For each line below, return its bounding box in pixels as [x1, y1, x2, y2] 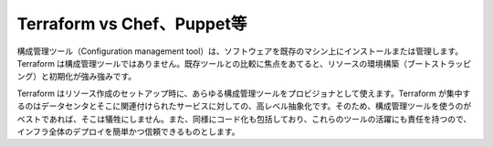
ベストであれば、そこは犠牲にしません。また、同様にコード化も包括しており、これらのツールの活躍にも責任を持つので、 [16, 113, 472, 124]
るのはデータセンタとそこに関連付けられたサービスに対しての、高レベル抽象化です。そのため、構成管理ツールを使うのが [16, 100, 472, 111]
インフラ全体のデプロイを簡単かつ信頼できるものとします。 [16, 126, 240, 137]
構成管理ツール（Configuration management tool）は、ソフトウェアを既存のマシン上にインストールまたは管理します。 [16, 46, 464, 57]
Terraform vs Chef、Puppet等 [16, 14, 247, 34]
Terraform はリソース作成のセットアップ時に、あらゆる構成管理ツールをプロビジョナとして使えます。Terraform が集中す [16, 88, 471, 99]
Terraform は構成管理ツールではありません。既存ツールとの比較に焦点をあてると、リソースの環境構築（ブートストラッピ [16, 58, 472, 68]
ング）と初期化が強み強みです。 [16, 71, 137, 82]
